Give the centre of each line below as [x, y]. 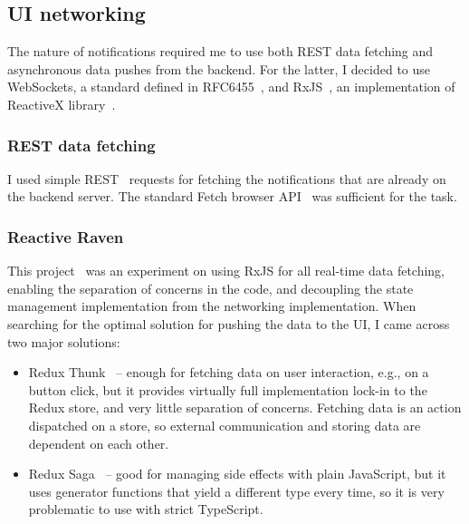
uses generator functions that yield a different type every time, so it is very [236, 491]
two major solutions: [64, 341]
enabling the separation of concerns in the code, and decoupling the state [211, 288]
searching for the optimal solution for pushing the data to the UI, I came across [229, 323]
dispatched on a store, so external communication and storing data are [225, 425]
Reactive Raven [66, 236]
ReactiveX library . [62, 104]
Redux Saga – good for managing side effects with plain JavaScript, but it [237, 474]
